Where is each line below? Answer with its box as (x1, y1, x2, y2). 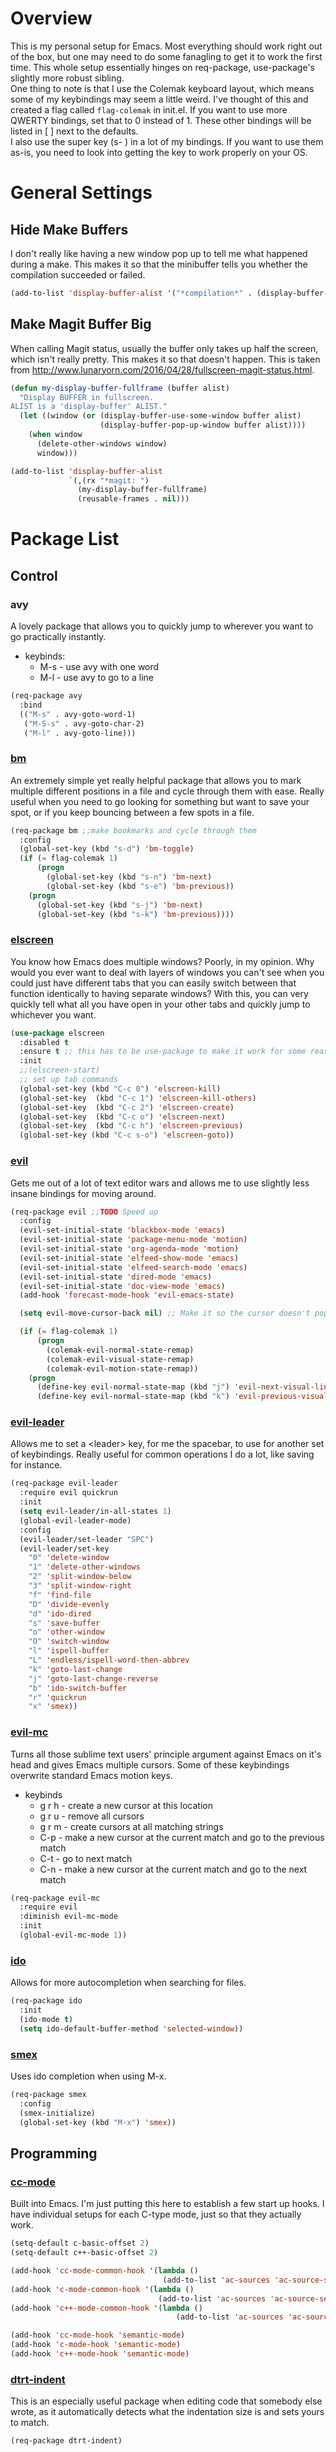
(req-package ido (10, 1996, 83, 2006)
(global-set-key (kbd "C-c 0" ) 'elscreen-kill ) (19, 1083, 222, 1094)
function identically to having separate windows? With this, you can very (10, 987, 309, 999)
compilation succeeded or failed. (10, 268, 146, 281)
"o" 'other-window (28, 1627, 105, 1637)
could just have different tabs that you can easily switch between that (10, 977, 297, 989)
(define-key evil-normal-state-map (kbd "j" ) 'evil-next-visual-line (36, 1382, 333, 1392)
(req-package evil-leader (10, 1478, 118, 1489)
